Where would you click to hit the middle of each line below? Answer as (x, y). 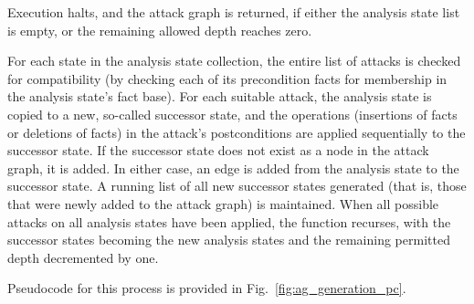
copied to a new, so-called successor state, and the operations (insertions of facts (232, 114)
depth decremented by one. (83, 257)
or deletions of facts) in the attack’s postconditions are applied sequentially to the (237, 132)
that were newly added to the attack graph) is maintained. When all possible (223, 203)
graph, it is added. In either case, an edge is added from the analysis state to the (233, 168)
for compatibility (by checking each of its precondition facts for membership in (227, 78)
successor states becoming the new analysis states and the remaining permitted (229, 240)
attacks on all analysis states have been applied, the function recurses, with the (229, 221)
